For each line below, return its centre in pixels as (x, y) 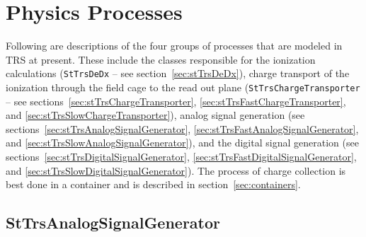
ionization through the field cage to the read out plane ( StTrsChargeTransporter (183, 87)
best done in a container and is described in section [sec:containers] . (153, 184)
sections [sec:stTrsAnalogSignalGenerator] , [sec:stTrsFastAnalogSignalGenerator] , (182, 128)
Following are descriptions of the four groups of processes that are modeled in (174, 46)
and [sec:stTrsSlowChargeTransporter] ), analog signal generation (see (155, 115)
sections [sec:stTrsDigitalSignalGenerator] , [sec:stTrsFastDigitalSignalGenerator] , (181, 156)
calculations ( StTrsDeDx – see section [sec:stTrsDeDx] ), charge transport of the (178, 73)
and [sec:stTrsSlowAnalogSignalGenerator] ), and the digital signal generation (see (182, 143)
